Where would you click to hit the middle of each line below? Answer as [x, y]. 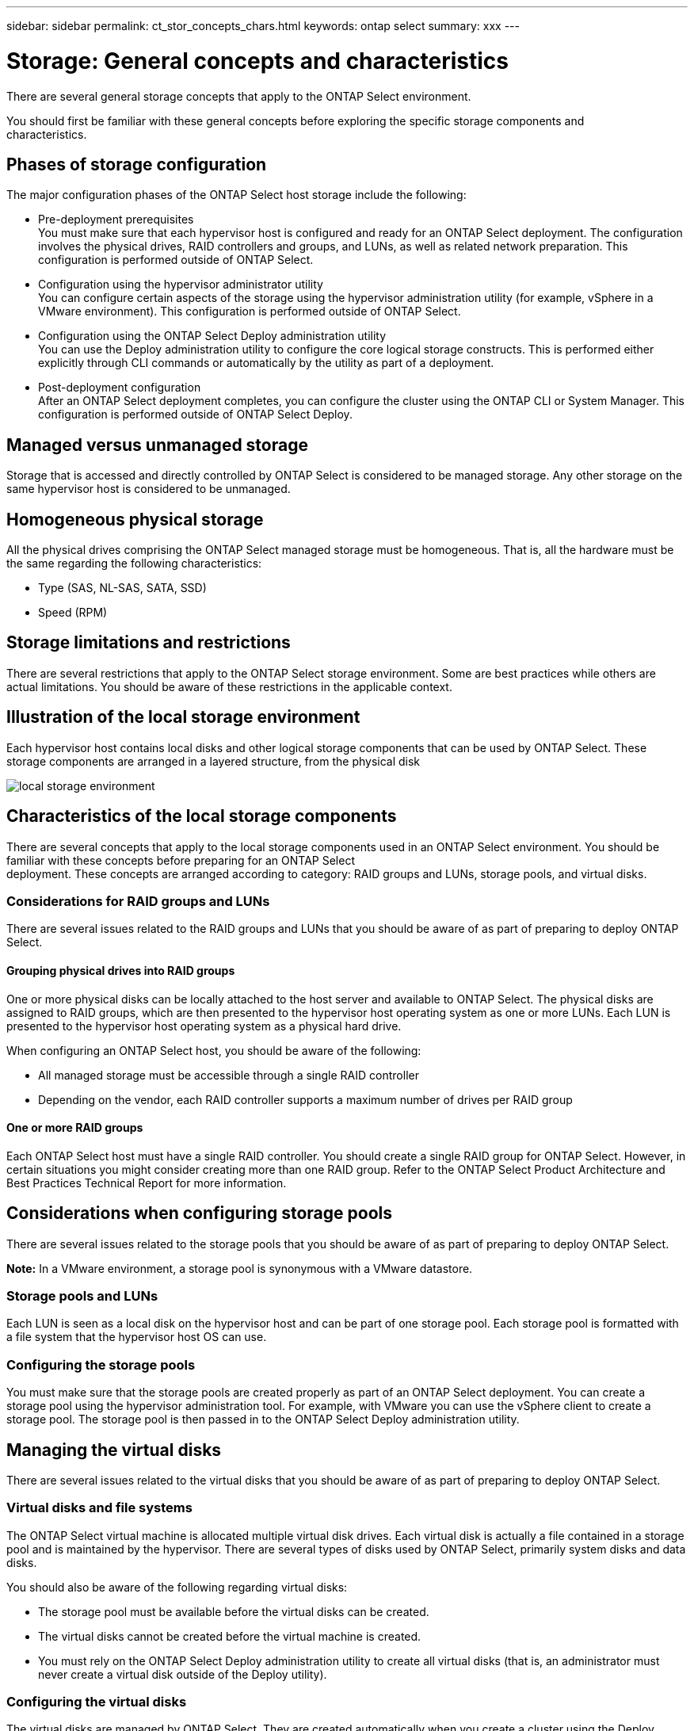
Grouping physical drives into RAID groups [121, 970]
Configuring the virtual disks [97, 1702]
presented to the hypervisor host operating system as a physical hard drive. [204, 1026]
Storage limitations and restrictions [149, 643]
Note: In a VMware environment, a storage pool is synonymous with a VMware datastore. [240, 1268]
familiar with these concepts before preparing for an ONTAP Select [181, 860]
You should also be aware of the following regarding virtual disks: [177, 1587]
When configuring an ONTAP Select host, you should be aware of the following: [214, 1050]
